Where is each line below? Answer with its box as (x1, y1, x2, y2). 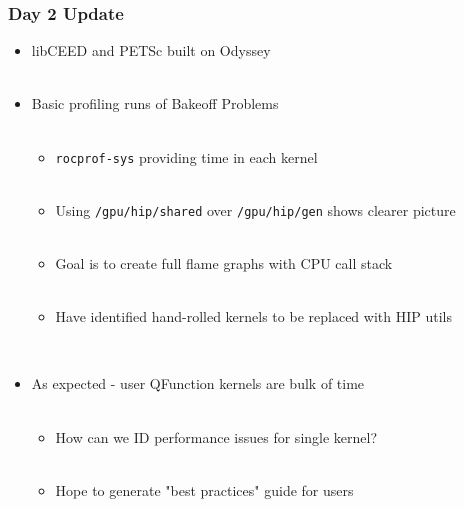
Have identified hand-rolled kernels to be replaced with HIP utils (55, 306, 452, 327)
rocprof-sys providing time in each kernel (55, 146, 318, 167)
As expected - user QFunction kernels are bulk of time (31, 373, 365, 394)
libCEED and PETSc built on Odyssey (31, 40, 271, 61)
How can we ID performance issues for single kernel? (55, 426, 378, 447)
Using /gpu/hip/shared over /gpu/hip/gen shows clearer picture (55, 199, 456, 220)
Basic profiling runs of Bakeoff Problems (31, 93, 279, 114)
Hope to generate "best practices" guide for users (55, 479, 354, 500)
